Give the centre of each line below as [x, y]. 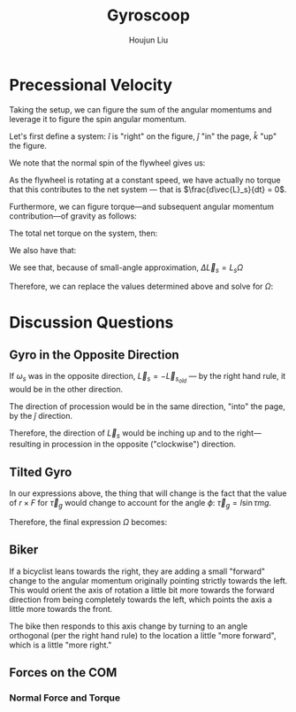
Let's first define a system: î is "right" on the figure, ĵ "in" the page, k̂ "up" [143, 136]
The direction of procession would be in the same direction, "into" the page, [147, 406]
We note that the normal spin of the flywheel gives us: [107, 163]
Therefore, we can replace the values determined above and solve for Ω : [141, 286]
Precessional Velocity [91, 85]
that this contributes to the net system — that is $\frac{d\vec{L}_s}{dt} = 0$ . [148, 189]
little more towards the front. [61, 608]
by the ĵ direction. [41, 415]
